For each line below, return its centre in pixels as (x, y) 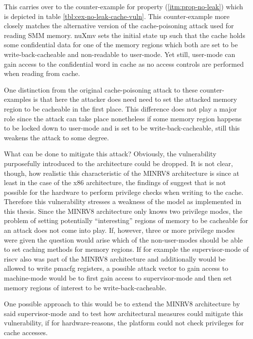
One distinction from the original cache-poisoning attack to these (101, 89)
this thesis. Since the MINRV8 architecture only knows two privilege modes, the (123, 211)
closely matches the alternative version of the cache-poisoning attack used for (119, 26)
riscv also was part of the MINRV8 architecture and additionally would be (115, 258)
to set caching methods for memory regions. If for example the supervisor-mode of (126, 249)
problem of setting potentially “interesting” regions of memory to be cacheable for (126, 220)
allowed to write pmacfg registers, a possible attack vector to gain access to (116, 268)
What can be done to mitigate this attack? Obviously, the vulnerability (110, 154)
